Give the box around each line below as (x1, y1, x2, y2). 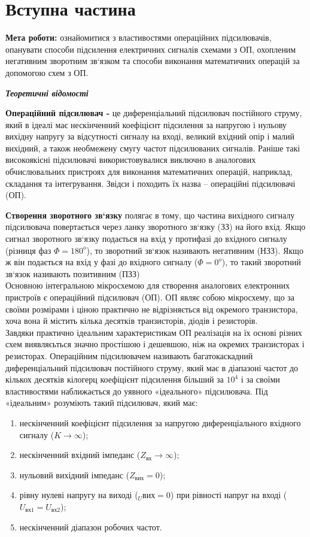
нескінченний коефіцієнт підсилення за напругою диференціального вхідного (19, 416, 301, 429)
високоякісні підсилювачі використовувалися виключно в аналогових (5, 153, 256, 166)
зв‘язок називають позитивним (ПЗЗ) (5, 267, 140, 280)
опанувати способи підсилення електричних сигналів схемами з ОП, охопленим (5, 43, 296, 55)
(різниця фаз (5, 244, 51, 256)
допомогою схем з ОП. (5, 66, 89, 78)
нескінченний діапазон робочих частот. (19, 520, 162, 533)
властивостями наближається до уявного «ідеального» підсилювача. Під (5, 384, 268, 397)
